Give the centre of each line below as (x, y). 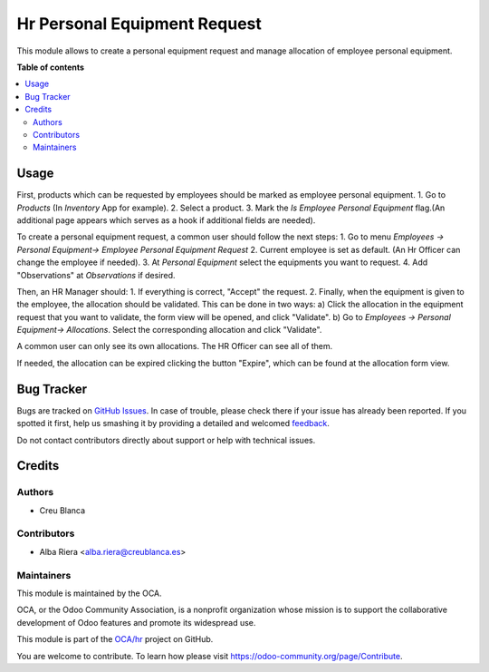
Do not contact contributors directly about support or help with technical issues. (166, 440)
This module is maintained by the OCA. (89, 593)
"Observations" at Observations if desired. (96, 275)
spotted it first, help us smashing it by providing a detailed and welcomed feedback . (173, 424)
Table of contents (51, 67)
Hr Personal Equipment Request (139, 24)
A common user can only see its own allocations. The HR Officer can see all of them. (175, 346)
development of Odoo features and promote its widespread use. (136, 622)
